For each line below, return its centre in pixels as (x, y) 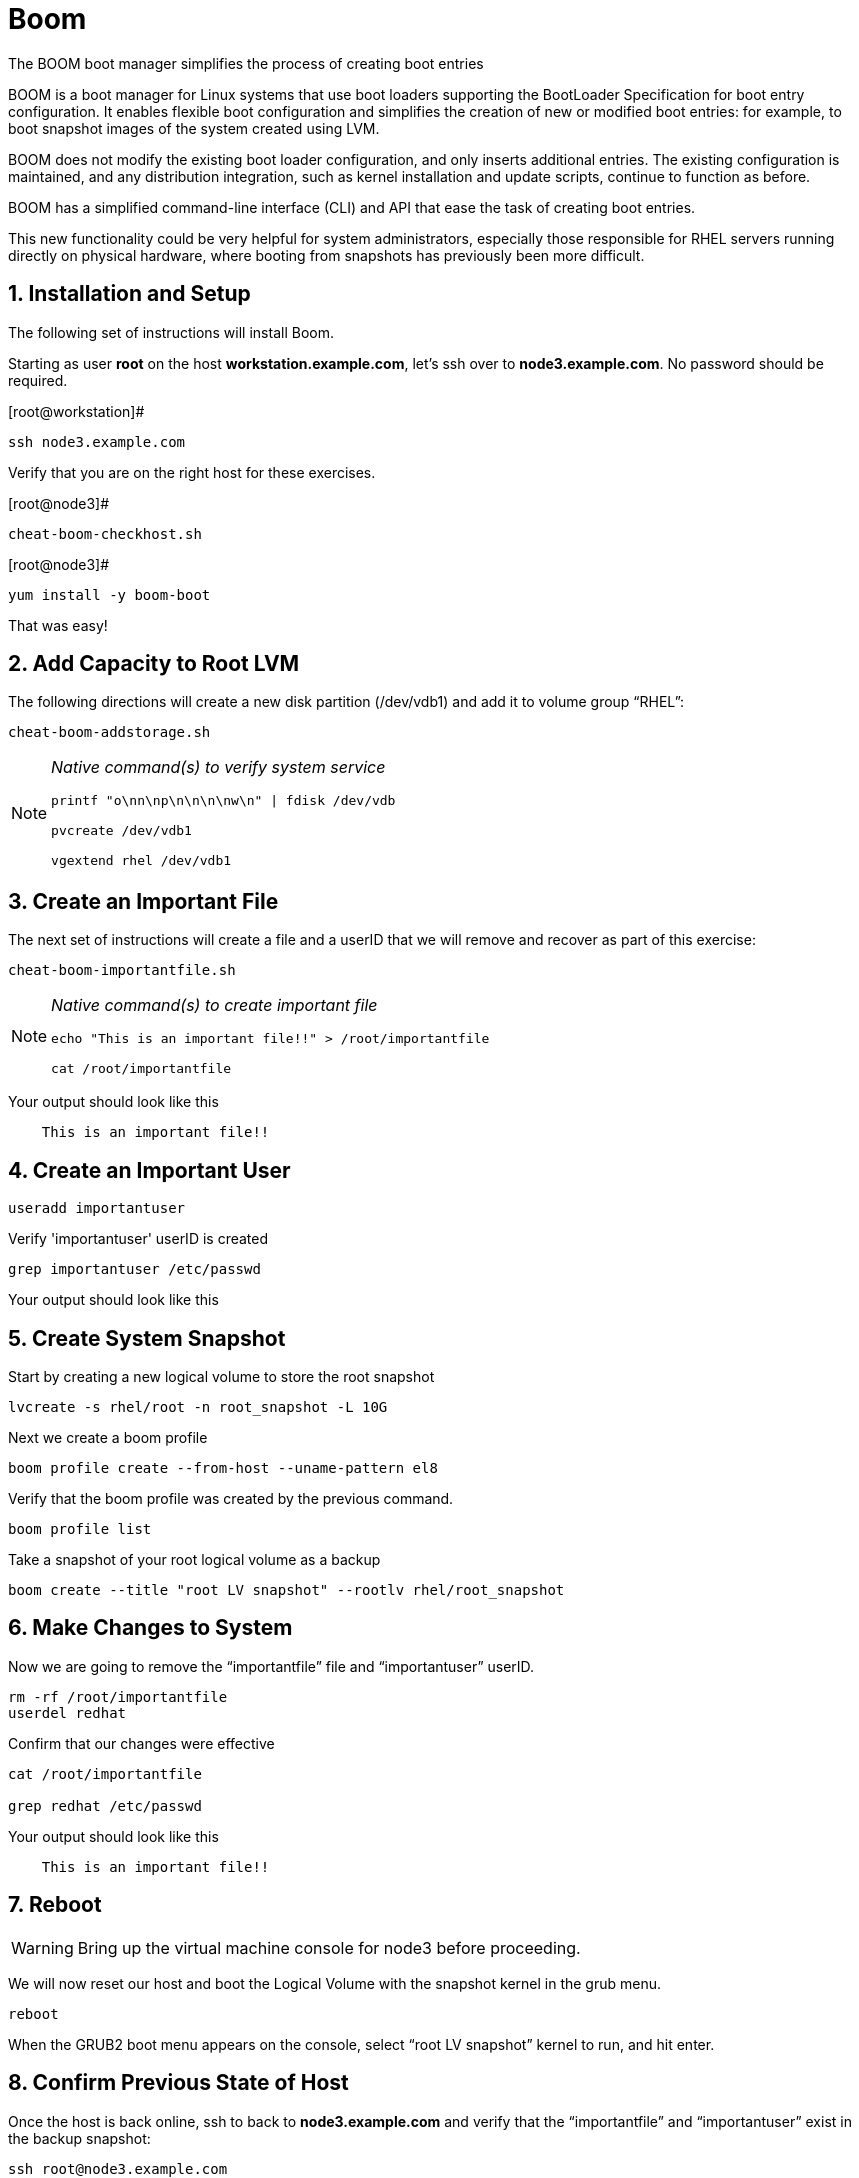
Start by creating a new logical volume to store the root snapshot (221, 1376)
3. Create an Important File (143, 901)
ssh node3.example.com (97, 441)
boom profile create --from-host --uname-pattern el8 (223, 1467)
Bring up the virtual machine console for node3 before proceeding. (329, 1947)
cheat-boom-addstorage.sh (109, 732)
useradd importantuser (97, 1208)
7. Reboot (55, 1905)
